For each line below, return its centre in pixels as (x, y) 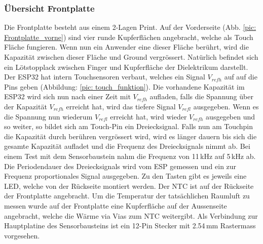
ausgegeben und (231, 116)
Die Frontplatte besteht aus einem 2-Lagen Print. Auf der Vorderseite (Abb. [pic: (130, 27)
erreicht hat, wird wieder (148, 116)
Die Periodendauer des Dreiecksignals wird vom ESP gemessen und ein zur (120, 166)
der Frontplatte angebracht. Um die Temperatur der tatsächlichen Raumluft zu (127, 196)
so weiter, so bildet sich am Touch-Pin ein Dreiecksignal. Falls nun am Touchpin (129, 126)
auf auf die (241, 77)
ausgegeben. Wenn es (226, 106)
